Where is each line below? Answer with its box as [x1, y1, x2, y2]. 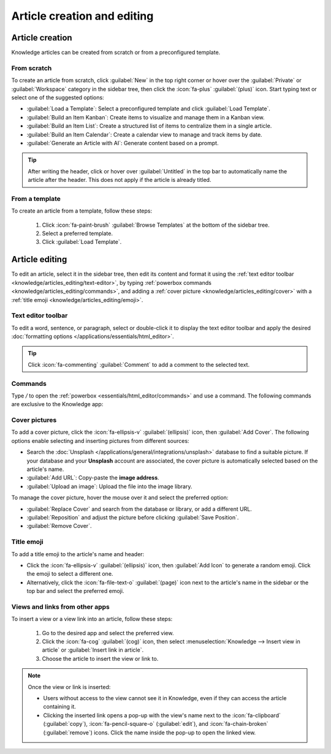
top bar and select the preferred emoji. [26, 587, 124, 595]
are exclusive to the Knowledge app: [11, 401, 104, 408]
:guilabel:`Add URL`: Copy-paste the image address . [26, 474, 159, 481]
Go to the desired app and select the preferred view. [42, 629, 174, 636]
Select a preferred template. [42, 230, 113, 237]
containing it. [43, 703, 77, 711]
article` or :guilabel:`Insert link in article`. [42, 646, 144, 654]
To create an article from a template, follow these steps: [11, 207, 153, 214]
